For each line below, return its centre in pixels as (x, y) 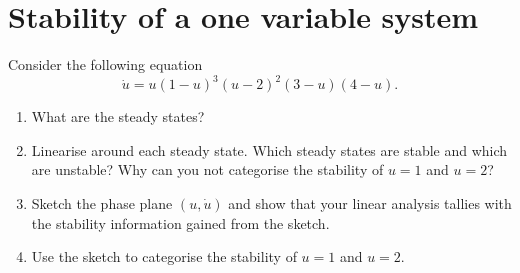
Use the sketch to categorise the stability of (164, 256)
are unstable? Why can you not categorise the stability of (207, 169)
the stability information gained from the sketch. (180, 222)
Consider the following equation (105, 64)
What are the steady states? (118, 116)
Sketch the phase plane (102, 203)
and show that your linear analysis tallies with (370, 203)
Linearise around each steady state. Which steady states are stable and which (269, 149)
